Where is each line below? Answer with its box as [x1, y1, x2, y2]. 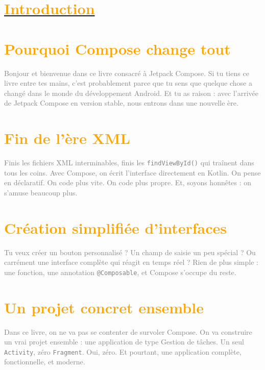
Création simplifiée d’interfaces [4, 217, 227, 238]
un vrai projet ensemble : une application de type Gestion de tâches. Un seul [4, 336, 244, 347]
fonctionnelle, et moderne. [4, 356, 85, 367]
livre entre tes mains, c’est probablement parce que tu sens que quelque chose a [4, 78, 252, 88]
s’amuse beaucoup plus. [4, 187, 78, 198]
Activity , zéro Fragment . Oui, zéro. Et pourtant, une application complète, [4, 346, 242, 357]
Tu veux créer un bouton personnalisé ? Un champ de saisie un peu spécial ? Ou [4, 246, 256, 257]
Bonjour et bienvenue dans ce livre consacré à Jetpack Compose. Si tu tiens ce [4, 67, 249, 78]
